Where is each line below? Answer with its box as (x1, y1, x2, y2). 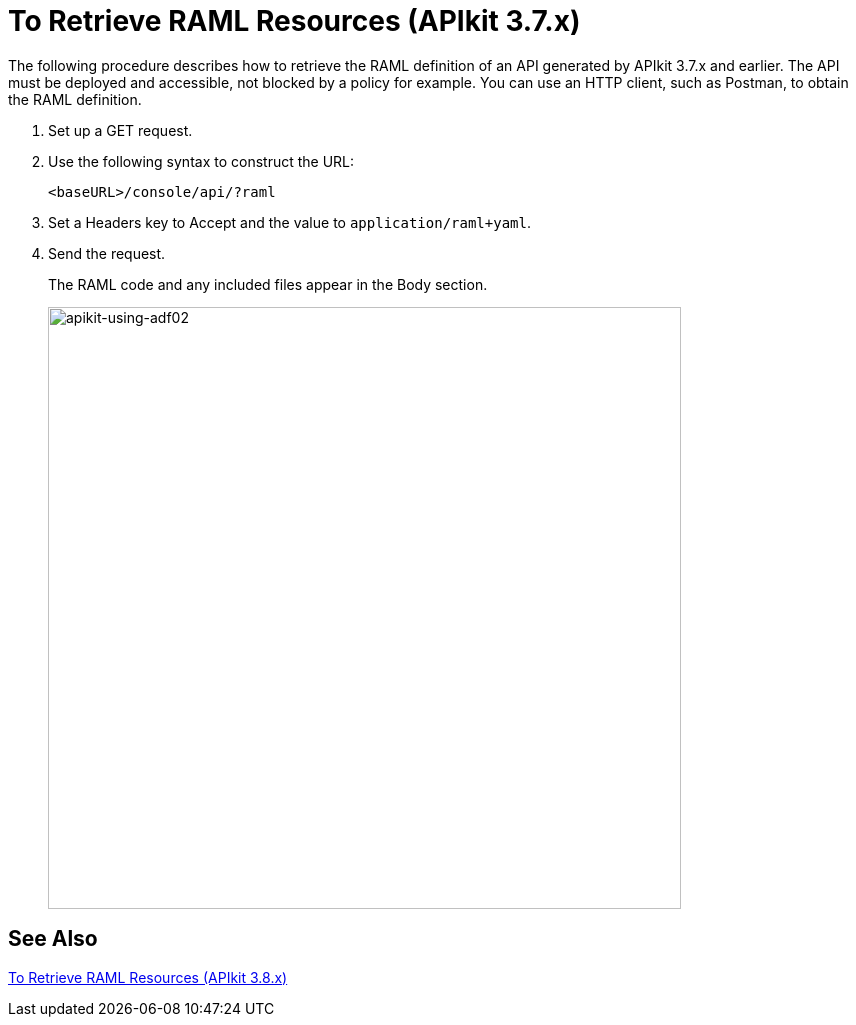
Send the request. (48, 244, 166, 262)
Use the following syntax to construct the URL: (48, 152, 355, 170)
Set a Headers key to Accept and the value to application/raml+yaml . (48, 213, 531, 231)
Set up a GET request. (48, 121, 193, 139)
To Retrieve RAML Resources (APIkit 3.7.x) (8, 4, 581, 38)
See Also (8, 926, 98, 952)
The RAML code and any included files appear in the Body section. (48, 275, 488, 293)
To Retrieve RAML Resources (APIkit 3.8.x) (8, 968, 288, 986)
